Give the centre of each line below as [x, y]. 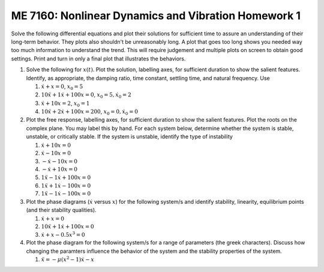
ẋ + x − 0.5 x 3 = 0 [63, 234]
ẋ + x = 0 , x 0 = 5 [62, 87]
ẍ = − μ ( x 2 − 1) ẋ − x [67, 259]
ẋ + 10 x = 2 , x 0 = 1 [65, 104]
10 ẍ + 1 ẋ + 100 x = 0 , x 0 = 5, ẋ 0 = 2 [86, 96]
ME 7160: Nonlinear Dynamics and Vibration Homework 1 [156, 16]
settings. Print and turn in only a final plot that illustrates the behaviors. [98, 58]
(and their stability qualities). [61, 210]
